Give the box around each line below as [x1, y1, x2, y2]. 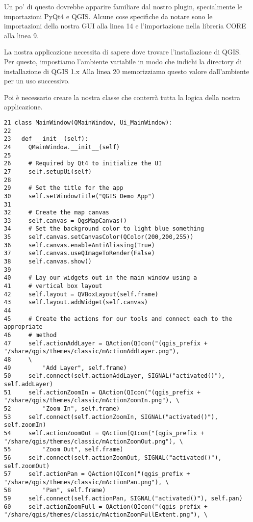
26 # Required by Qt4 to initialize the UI [4, 160, 162, 167]
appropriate [4, 323, 43, 331]
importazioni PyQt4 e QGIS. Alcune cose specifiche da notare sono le [4, 11, 213, 21]
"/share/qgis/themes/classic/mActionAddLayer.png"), [4, 348, 179, 355]
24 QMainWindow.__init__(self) [4, 143, 120, 151]
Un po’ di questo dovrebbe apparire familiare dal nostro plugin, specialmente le [4, 1, 243, 11]
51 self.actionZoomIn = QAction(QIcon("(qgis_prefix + [4, 389, 201, 396]
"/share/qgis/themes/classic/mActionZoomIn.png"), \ [4, 397, 179, 404]
